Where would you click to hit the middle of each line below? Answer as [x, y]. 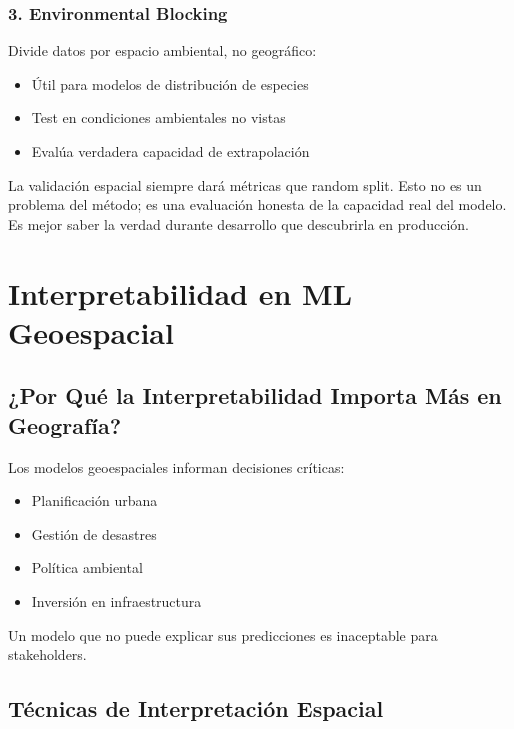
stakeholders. [47, 654]
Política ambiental [87, 567]
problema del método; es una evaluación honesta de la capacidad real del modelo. [257, 204]
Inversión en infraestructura [116, 600]
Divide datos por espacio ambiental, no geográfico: [162, 50]
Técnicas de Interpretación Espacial [196, 708]
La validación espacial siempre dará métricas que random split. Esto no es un [245, 184]
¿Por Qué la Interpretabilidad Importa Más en [255, 395]
